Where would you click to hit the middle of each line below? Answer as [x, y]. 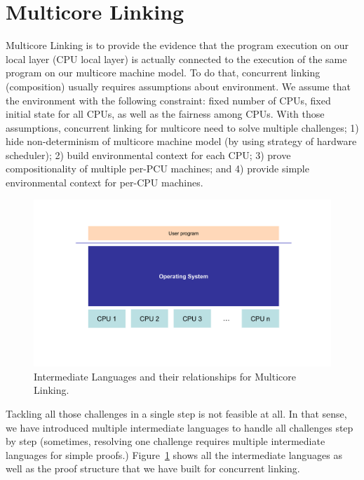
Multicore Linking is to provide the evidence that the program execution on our [177, 45]
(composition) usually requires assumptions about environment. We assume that [178, 86]
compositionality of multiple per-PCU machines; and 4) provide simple [157, 169]
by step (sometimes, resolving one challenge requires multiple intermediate [166, 441]
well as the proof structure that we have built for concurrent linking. [153, 468]
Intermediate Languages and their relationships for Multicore [165, 376]
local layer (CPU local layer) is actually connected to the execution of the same [176, 59]
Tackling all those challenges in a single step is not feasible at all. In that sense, [176, 413]
